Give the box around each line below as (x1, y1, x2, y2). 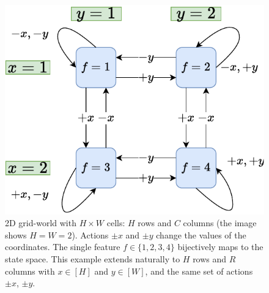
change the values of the (156, 228, 246, 241)
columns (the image (183, 216, 257, 229)
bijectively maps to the (177, 240, 263, 253)
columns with (5, 264, 55, 277)
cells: (106, 216, 125, 229)
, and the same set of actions (145, 264, 253, 277)
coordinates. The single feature (5, 240, 120, 253)
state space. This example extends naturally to (5, 253, 180, 265)
